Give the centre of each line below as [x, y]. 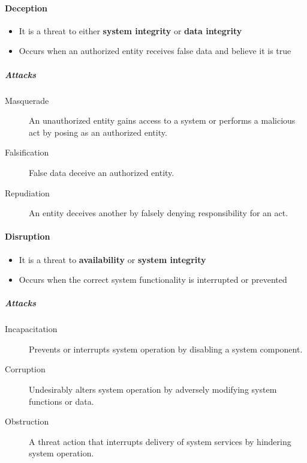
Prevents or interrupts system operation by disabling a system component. [166, 349]
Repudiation [27, 192]
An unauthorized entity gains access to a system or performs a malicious [162, 120]
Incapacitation [31, 329]
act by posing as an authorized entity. [98, 132]
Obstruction [27, 421]
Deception [26, 8]
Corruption [25, 369]
